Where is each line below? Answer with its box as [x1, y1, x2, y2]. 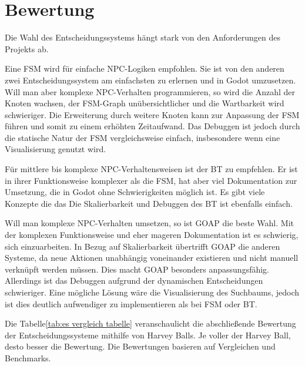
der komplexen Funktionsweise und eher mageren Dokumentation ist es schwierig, [5, 229, 299, 241]
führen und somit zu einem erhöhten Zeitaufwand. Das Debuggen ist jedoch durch [5, 120, 300, 132]
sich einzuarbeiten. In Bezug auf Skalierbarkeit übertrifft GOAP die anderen [5, 240, 280, 252]
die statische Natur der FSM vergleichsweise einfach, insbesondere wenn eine [5, 131, 280, 143]
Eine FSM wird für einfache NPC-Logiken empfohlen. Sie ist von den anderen [5, 62, 284, 75]
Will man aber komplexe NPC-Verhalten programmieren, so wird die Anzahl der [5, 85, 296, 98]
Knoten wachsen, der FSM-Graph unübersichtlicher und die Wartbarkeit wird [5, 97, 284, 109]
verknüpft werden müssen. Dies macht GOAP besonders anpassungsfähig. [5, 263, 270, 275]
